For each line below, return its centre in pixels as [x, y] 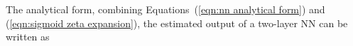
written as [28, 37]
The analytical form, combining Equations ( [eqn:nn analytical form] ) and [165, 9]
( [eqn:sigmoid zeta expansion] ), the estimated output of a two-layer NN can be [177, 23]
